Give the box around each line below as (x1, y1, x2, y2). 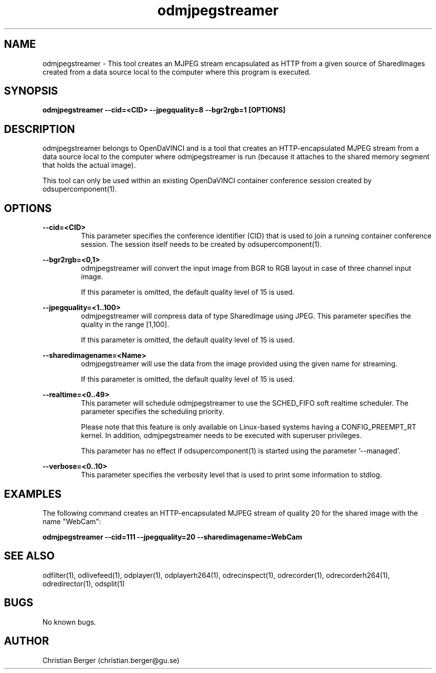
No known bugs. (42, 617, 96, 626)
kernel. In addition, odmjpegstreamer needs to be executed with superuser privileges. (81, 431, 362, 440)
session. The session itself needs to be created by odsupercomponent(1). (81, 240, 322, 249)
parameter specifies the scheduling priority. (81, 407, 224, 416)
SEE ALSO (4, 550, 55, 562)
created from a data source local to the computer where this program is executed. (42, 67, 311, 76)
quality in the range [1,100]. (81, 320, 169, 329)
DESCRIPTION (4, 122, 75, 135)
